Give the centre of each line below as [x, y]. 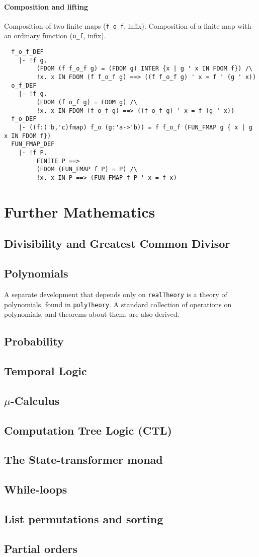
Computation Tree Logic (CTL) [88, 430]
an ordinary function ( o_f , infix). [55, 36]
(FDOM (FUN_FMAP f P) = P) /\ [87, 169]
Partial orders [41, 548]
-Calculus [35, 400]
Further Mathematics [80, 211]
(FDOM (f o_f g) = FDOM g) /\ [87, 102]
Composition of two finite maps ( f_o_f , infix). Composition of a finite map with [128, 25]
